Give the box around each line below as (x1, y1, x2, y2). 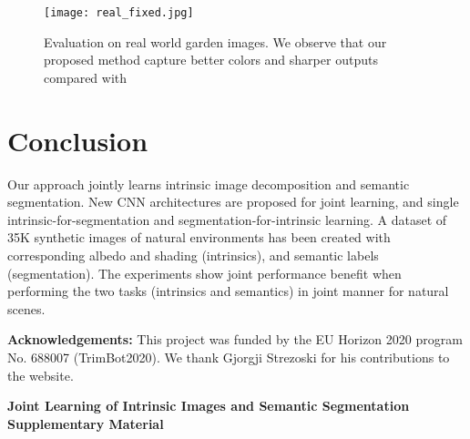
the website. (7, 365, 74, 384)
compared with (44, 67, 128, 87)
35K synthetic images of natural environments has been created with (7, 228, 391, 247)
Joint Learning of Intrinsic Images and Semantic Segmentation (7, 396, 410, 415)
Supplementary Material (7, 413, 164, 433)
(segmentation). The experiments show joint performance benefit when (7, 263, 402, 282)
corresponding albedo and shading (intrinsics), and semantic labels (7, 245, 379, 264)
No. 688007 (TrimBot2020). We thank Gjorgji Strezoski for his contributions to (7, 347, 450, 366)
